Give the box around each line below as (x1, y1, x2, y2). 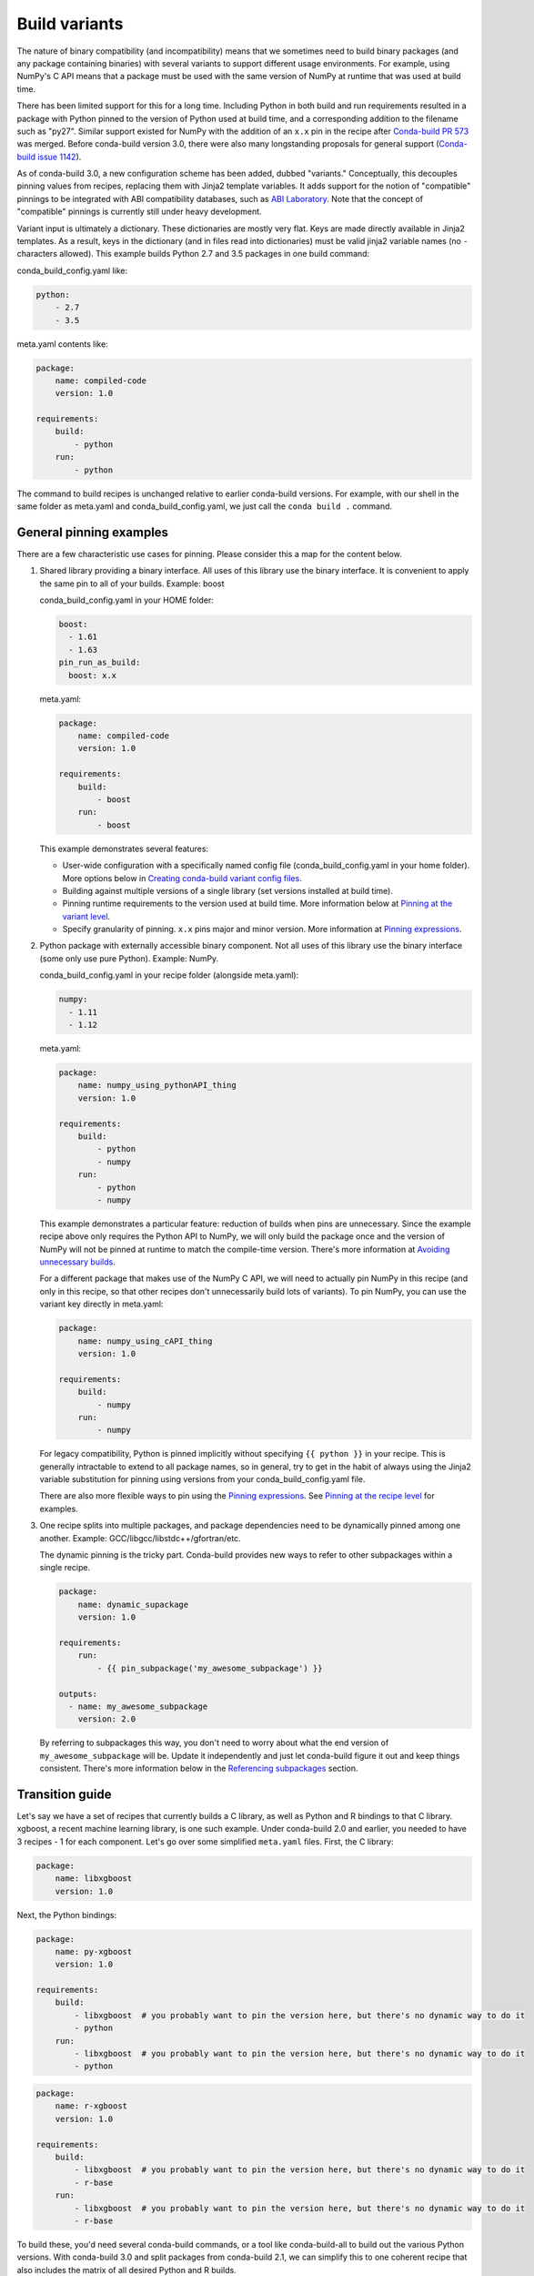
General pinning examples (16, 524, 168, 540)
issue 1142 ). (37, 151, 82, 162)
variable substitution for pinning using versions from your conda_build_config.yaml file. (39, 1474, 366, 1485)
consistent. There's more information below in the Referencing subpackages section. (39, 1763, 358, 1774)
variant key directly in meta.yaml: (39, 1298, 164, 1310)
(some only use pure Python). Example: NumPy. (39, 952, 219, 964)
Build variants (16, 14, 124, 34)
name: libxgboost (55, 1874, 133, 1884)
